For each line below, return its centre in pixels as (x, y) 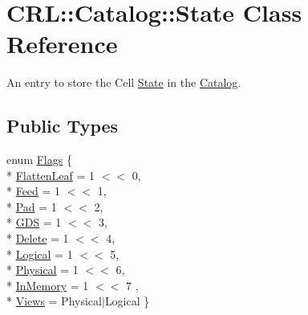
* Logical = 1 (40, 254)
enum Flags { (39, 160)
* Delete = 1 (38, 238)
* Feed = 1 (34, 191)
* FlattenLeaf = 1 (51, 175)
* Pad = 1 (32, 206)
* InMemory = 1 (48, 285)
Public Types (63, 126)
